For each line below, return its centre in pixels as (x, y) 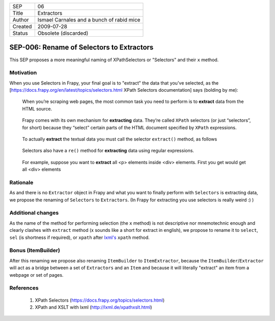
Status (20, 33)
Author (21, 20)
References (24, 288)
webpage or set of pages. (36, 275)
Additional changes (34, 213)
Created (22, 26)
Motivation (23, 73)
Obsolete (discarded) (63, 33)
